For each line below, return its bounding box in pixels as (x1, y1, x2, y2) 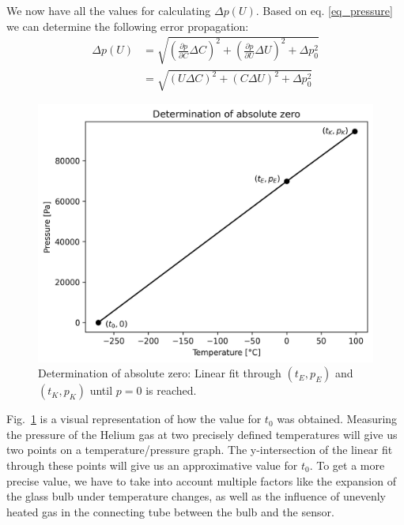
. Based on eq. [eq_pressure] (255, 2, 393, 18)
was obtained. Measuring (277, 411, 398, 427)
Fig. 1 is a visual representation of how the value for (6, 411, 262, 427)
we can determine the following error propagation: (6, 17, 249, 34)
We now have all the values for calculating (6, 2, 211, 18)
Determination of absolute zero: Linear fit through (38, 365, 281, 381)
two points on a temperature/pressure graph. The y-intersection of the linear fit (6, 441, 393, 458)
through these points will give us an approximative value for (6, 457, 298, 473)
